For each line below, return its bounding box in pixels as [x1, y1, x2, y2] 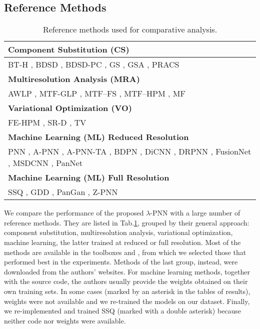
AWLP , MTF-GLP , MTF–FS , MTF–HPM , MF [8, 87, 185, 99]
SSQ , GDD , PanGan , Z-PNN [8, 186, 118, 198]
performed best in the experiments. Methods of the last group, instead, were [4, 256, 238, 267]
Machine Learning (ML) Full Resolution [8, 171, 169, 183]
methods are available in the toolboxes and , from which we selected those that [4, 246, 246, 257]
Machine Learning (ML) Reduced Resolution [8, 131, 189, 143]
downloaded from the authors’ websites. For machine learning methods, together [4, 266, 250, 276]
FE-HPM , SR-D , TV [8, 116, 86, 128]
